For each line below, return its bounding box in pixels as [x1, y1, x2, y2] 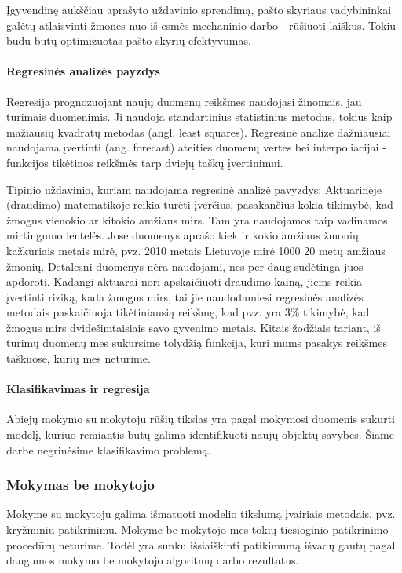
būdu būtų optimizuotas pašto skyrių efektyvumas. [6, 32, 251, 49]
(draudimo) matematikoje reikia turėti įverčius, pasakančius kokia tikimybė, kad [6, 196, 393, 213]
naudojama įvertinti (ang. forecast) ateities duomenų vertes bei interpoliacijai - [6, 139, 386, 155]
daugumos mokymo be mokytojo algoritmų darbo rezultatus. [6, 552, 299, 568]
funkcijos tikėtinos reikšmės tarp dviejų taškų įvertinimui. [6, 154, 283, 170]
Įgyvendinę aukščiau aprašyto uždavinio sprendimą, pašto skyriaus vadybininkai [6, 2, 392, 17]
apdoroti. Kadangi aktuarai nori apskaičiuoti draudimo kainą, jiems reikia [6, 273, 363, 290]
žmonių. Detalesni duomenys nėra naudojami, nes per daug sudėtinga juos [6, 257, 364, 274]
